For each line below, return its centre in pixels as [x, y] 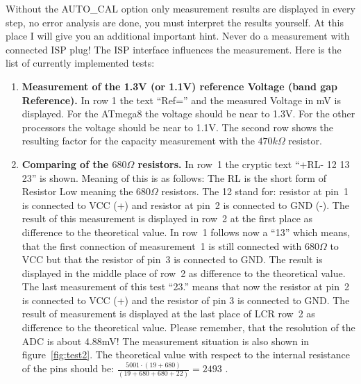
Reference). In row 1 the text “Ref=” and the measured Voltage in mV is [181, 100]
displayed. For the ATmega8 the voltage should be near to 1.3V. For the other [188, 114]
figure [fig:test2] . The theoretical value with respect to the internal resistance [186, 354]
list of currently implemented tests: [80, 63]
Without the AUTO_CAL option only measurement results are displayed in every [180, 8]
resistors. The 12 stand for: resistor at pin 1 [255, 191]
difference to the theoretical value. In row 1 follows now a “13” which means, [186, 232]
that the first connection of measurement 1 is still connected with [162, 245]
